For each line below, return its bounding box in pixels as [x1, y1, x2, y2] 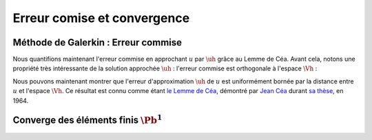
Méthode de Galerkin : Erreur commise [12, 37, 183, 48]
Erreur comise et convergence [12, 10, 190, 26]
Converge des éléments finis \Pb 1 [12, 112, 163, 126]
